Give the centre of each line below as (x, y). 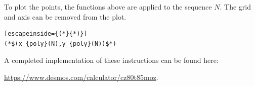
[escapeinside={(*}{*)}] (46, 34)
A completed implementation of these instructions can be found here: (111, 60)
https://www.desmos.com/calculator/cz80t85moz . (81, 77)
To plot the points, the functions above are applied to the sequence (108, 7)
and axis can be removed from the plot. (65, 16)
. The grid (235, 7)
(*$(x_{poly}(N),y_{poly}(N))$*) (60, 44)
